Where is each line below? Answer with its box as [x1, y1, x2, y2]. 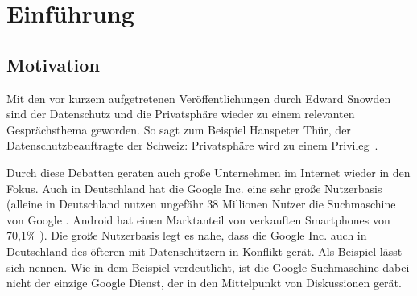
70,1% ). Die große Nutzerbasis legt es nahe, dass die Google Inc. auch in [6, 227, 367, 244]
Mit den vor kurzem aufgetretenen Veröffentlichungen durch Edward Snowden [6, 89, 391, 106]
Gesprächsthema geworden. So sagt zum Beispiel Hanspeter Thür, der [6, 121, 351, 138]
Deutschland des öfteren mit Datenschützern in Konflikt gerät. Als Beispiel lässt [6, 242, 403, 259]
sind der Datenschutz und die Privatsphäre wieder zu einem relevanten [6, 105, 355, 122]
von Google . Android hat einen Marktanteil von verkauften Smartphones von [6, 211, 390, 228]
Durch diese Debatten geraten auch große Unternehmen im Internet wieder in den [6, 163, 411, 180]
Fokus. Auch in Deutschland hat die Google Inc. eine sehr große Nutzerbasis [6, 179, 382, 196]
